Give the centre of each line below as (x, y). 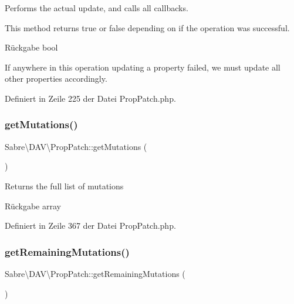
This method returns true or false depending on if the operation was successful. (147, 27)
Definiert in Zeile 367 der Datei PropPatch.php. (90, 226)
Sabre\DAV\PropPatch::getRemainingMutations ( (95, 273)
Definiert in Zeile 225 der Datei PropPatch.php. (90, 98)
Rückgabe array (33, 206)
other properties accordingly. (56, 78)
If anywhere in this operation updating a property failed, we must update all (143, 67)
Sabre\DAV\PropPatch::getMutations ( (76, 146)
